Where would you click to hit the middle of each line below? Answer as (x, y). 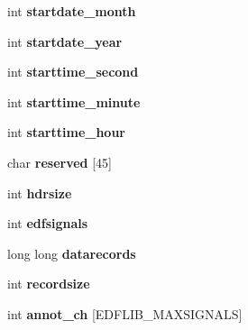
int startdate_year (65, 41)
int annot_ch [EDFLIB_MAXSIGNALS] (125, 313)
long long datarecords (72, 253)
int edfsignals (48, 223)
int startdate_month (72, 11)
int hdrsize (40, 192)
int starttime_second (73, 72)
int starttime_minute (74, 101)
